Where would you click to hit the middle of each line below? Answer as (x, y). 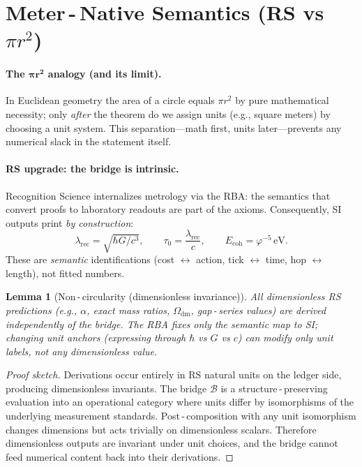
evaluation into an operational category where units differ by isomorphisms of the (180, 402)
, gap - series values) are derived (258, 310)
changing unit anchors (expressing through (96, 338)
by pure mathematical (282, 100)
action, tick (220, 259)
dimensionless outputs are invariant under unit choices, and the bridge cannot (172, 443)
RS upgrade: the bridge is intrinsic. (92, 169)
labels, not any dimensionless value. (82, 351)
